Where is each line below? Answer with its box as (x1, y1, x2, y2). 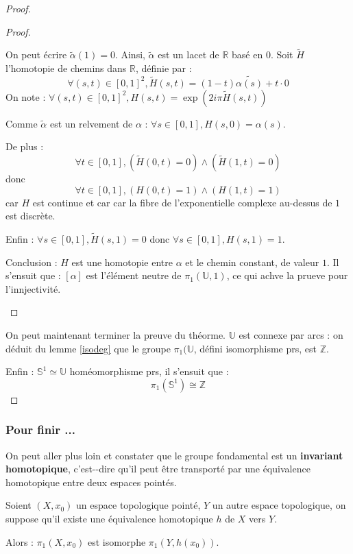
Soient (5, 498, 32, 512)
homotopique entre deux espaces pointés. (5, 474, 177, 489)
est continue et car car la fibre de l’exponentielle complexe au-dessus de (32, 195, 332, 209)
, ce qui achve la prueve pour (226, 268, 348, 282)
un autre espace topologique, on (212, 498, 346, 512)
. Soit (270, 47, 293, 62)
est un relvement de (49, 116, 133, 130)
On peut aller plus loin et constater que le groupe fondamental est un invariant (5, 448, 343, 462)
